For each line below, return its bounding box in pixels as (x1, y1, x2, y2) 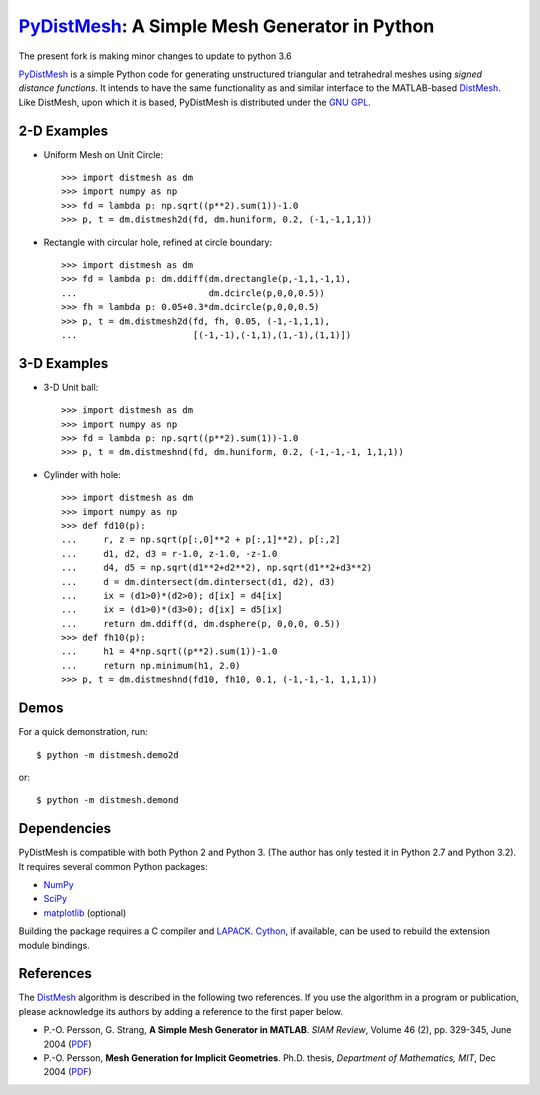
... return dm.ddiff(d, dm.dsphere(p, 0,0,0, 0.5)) (61, 618, 341, 629)
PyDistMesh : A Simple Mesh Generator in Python (18, 15, 435, 37)
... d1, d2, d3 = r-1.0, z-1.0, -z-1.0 (61, 548, 278, 559)
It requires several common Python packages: (18, 860, 209, 872)
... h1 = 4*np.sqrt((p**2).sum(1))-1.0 (61, 646, 278, 657)
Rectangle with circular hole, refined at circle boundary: (43, 236, 273, 248)
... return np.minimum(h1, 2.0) (61, 660, 241, 671)
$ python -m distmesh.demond (36, 795, 179, 806)
